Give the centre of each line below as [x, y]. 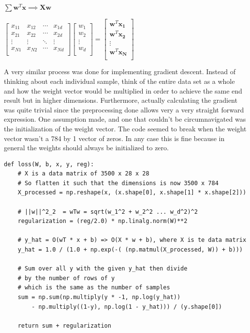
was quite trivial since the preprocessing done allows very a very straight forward [124, 109]
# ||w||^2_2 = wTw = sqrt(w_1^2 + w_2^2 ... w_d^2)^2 [108, 212]
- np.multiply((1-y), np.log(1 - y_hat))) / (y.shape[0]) [127, 307]
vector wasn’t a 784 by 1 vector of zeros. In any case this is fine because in [114, 138]
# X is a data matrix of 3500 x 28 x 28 [83, 174]
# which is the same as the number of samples [94, 288]
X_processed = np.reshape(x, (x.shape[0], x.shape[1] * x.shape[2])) [132, 193]
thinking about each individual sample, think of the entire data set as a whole [119, 81]
